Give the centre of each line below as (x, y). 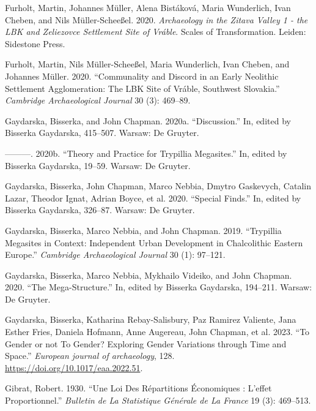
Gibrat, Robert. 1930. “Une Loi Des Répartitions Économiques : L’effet (138, 388)
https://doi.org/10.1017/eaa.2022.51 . (74, 367)
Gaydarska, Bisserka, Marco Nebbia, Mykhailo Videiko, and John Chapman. (149, 275)
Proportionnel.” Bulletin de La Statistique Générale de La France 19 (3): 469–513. (158, 400)
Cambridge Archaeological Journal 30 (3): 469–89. (98, 100)
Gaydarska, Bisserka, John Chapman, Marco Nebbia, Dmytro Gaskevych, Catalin (158, 186)
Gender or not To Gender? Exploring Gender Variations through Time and (146, 343)
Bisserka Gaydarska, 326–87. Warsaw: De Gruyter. (100, 210)
